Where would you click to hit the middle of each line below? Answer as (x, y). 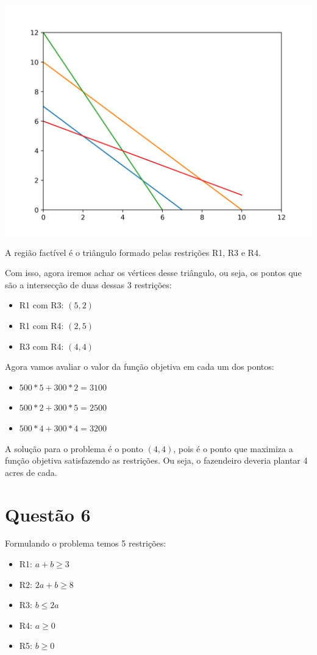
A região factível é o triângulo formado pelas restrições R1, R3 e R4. (133, 252)
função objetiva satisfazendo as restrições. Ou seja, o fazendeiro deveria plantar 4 (156, 460)
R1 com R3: (41, 305)
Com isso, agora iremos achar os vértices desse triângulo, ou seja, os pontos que (153, 273)
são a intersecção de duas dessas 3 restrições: (88, 284)
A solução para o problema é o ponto (74, 448)
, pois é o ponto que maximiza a (233, 448)
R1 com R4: (41, 325)
